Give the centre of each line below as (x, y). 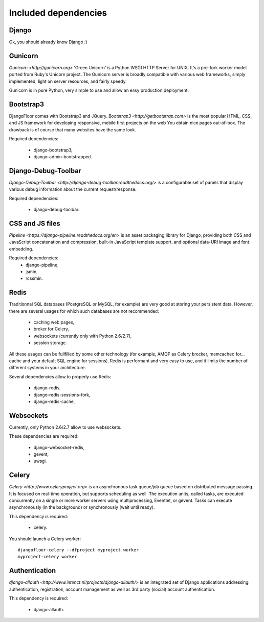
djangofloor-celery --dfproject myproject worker (78, 550)
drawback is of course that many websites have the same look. (73, 129)
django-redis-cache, (54, 401)
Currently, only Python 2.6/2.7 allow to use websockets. (65, 427)
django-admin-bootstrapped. (63, 157)
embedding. (21, 249)
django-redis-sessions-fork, (62, 395)
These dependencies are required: (44, 436)
